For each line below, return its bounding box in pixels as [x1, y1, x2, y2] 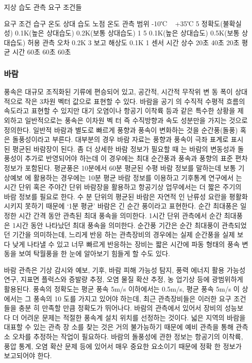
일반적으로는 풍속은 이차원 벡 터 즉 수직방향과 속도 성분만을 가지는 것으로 [25, 115, 248, 125]
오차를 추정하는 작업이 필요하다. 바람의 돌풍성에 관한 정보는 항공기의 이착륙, [12, 331, 243, 342]
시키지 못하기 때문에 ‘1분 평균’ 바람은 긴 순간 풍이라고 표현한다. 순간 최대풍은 [4, 201, 238, 211]
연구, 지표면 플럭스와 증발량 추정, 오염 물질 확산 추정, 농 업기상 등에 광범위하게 [4, 274, 243, 284]
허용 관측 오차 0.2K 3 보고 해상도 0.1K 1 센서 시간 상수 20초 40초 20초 [27, 37, 240, 47]
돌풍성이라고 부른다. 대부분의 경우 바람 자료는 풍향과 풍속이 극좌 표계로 [12, 134, 229, 144]
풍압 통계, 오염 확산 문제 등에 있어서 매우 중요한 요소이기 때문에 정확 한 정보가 [4, 341, 242, 351]
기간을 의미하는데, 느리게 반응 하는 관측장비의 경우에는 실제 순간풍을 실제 [12, 229, 235, 240]
